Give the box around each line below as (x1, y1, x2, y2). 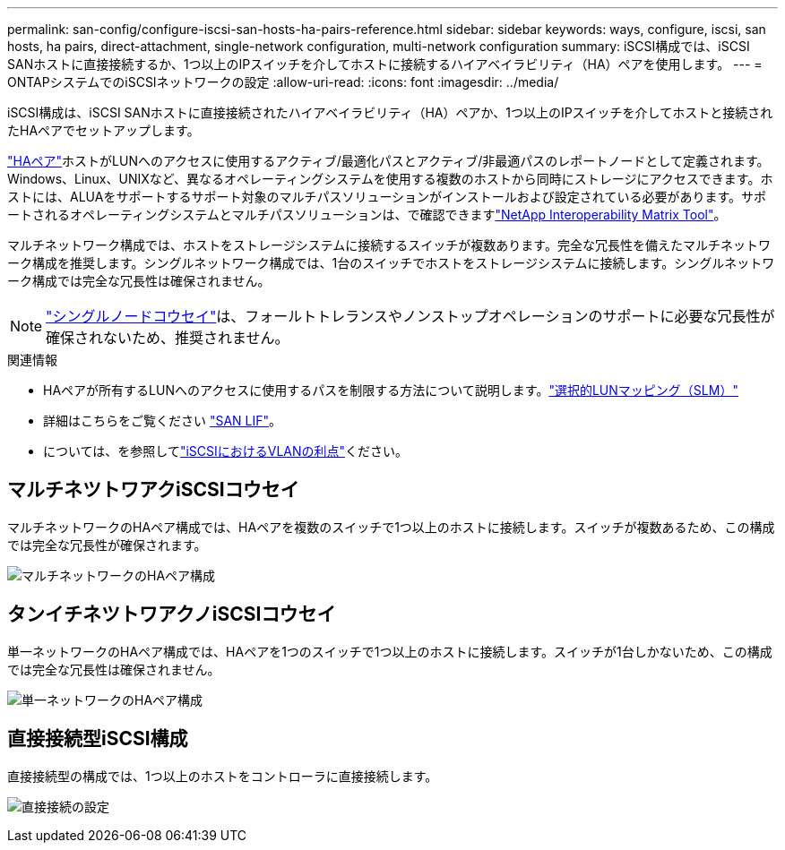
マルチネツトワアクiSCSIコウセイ (7, 478, 299, 502)
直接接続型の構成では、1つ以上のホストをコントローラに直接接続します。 (7, 768, 438, 784)
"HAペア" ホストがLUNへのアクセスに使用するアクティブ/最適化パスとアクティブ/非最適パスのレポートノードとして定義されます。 (7, 153, 770, 168)
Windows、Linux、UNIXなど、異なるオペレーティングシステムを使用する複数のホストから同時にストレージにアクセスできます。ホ (7, 171, 773, 186)
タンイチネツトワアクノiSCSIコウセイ (7, 603, 336, 626)
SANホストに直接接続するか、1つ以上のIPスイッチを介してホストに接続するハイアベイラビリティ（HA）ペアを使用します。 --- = (7, 56, 763, 72)
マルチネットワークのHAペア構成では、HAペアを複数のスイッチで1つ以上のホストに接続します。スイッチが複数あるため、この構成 (7, 519, 775, 535)
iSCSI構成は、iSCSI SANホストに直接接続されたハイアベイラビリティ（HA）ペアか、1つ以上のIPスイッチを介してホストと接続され (7, 105, 773, 120)
